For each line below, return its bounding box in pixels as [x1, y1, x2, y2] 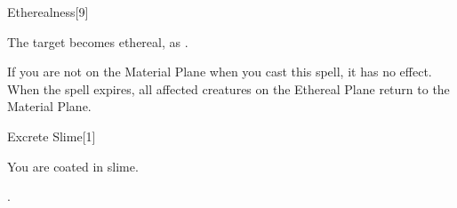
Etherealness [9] [7, 3, 89, 20]
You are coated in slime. [7, 156, 139, 175]
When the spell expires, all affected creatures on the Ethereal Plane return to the [7, 79, 450, 98]
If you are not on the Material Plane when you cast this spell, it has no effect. [7, 62, 432, 81]
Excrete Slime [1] [7, 126, 96, 145]
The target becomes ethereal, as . [7, 32, 188, 51]
